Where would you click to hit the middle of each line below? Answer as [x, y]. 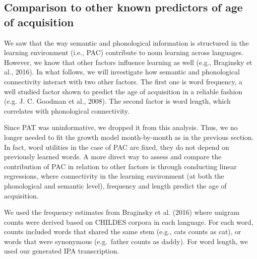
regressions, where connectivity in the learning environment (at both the [114, 176]
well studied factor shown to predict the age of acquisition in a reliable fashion [123, 91]
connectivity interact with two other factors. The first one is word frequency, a [123, 81]
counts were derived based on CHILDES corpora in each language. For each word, [129, 222]
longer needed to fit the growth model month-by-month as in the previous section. [129, 137]
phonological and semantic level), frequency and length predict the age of [115, 185]
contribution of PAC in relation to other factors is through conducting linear [120, 166]
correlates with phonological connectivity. [67, 110]
